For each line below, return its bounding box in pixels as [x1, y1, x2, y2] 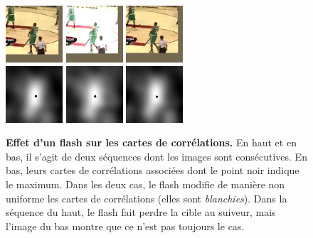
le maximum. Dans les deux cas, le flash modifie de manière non [6, 176, 285, 191]
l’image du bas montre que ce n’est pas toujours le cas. [6, 218, 245, 233]
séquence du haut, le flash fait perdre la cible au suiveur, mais [6, 205, 276, 220]
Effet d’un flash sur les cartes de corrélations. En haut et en [6, 135, 297, 150]
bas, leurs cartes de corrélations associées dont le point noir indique [6, 163, 299, 178]
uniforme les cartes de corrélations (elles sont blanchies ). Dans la [6, 190, 287, 205]
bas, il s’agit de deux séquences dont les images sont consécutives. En [6, 148, 307, 163]
